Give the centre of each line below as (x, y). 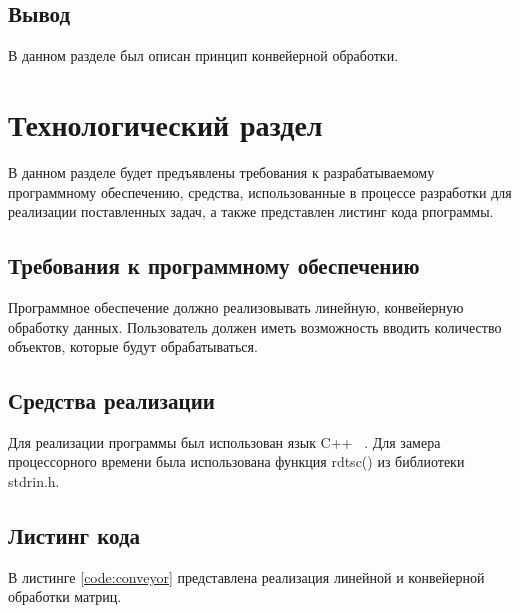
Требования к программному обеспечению (214, 265)
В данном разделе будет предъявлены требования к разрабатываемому (221, 171)
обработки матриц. (65, 596)
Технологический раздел (165, 123)
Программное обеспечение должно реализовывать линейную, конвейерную (236, 306)
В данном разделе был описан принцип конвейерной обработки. (203, 55)
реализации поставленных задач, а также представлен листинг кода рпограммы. (251, 211)
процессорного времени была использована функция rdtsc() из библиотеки (236, 461)
